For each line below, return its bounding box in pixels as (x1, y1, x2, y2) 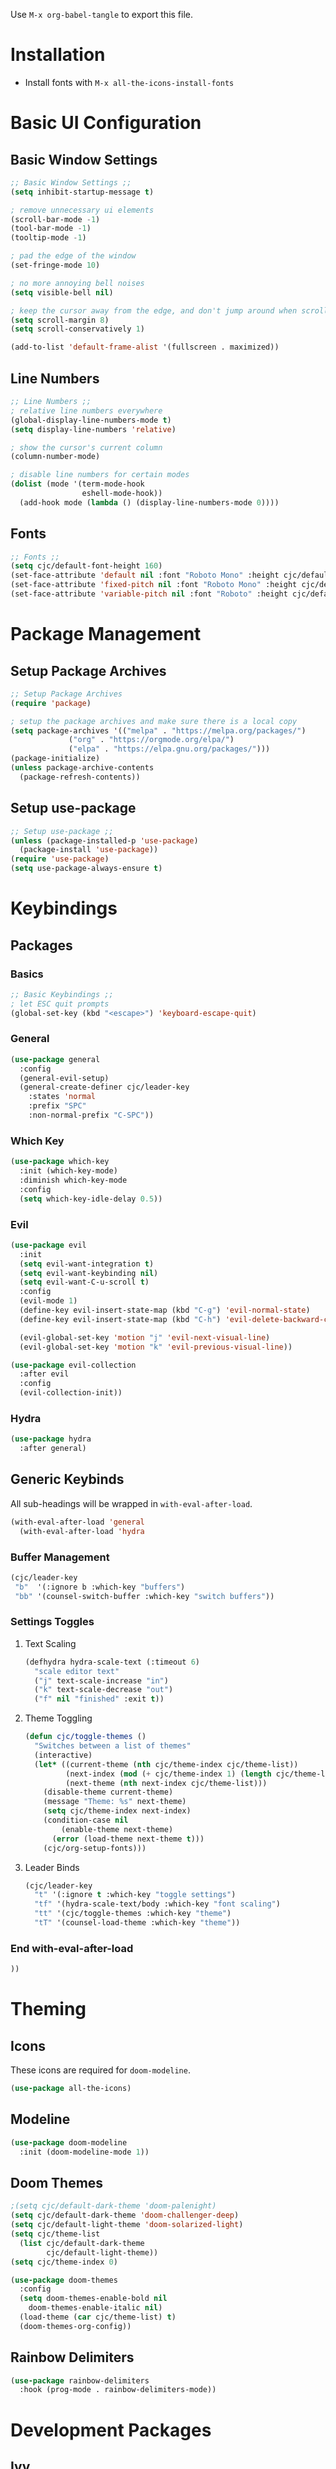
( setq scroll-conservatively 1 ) (10, 324, 145, 334)
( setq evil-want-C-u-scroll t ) (19, 1277, 150, 1288)
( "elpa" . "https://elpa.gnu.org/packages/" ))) (68, 744, 271, 754)
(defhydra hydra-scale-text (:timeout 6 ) (24, 1657, 201, 1667)
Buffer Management (10, 1550, 110, 1564)
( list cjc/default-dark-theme (19, 2238, 145, 2248)
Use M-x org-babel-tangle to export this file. (10, 9, 194, 20)
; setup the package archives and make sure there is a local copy (10, 716, 298, 726)
